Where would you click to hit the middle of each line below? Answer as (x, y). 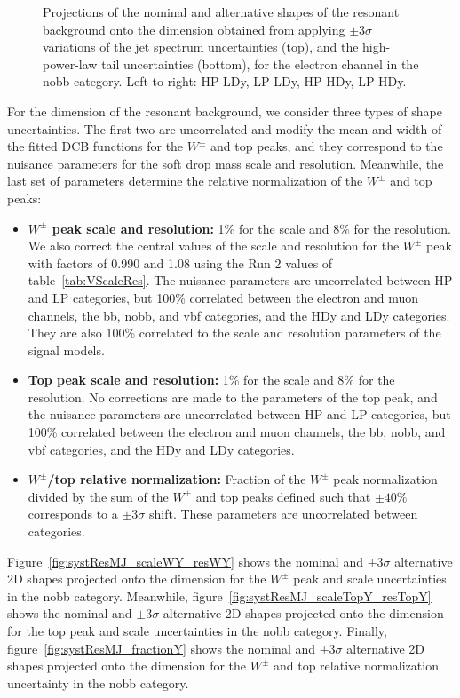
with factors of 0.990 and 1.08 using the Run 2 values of (180, 262)
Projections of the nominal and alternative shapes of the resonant (221, 12)
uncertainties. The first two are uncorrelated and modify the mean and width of (225, 128)
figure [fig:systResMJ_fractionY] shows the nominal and (162, 648)
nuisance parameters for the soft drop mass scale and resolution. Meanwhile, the (226, 163)
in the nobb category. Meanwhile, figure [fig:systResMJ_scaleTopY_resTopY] (219, 595)
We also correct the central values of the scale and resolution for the (214, 246)
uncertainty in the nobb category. (98, 682)
